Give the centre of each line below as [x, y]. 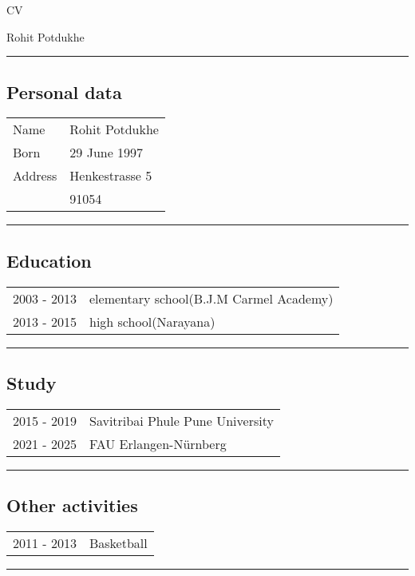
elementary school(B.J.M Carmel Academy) [211, 298]
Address [35, 176]
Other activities [72, 505]
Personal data [64, 91]
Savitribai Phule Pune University [181, 420]
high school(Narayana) [152, 321]
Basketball [118, 543]
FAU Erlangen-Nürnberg [158, 443]
